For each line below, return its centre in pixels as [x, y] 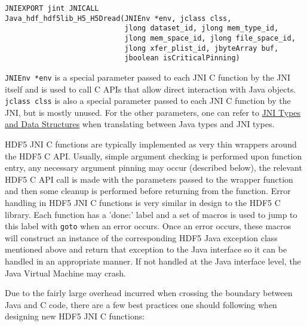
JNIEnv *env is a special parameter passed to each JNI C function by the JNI [148, 77]
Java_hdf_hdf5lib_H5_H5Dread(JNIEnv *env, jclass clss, [118, 18]
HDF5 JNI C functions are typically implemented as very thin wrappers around [151, 144]
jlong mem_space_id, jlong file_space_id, [210, 38]
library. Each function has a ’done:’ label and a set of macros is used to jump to [151, 214]
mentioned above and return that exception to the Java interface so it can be [146, 249]
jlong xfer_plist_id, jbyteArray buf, [202, 48]
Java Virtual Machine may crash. [65, 273]
